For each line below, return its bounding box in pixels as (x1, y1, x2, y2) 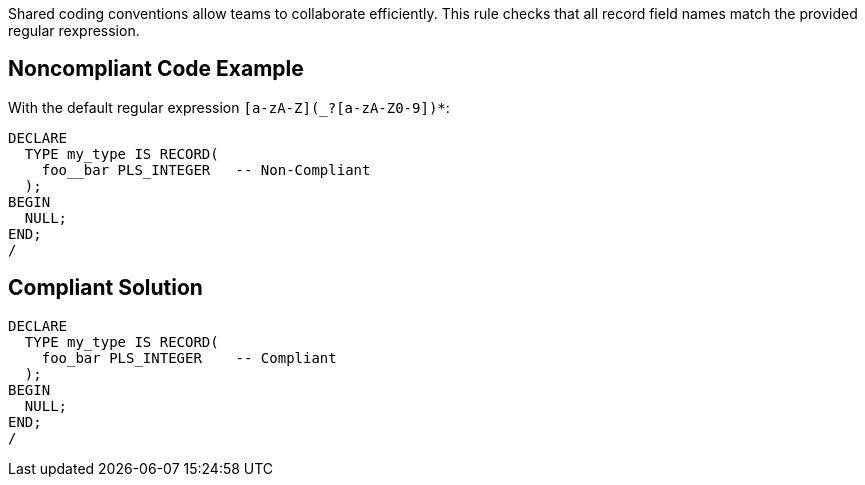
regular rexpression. (8, 22, 140, 39)
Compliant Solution (8, 275, 203, 301)
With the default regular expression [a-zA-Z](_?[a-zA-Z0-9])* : (8, 98, 450, 116)
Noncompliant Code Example (8, 56, 304, 82)
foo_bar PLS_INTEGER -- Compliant (41, 349, 337, 366)
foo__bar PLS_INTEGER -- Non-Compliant (41, 161, 371, 178)
